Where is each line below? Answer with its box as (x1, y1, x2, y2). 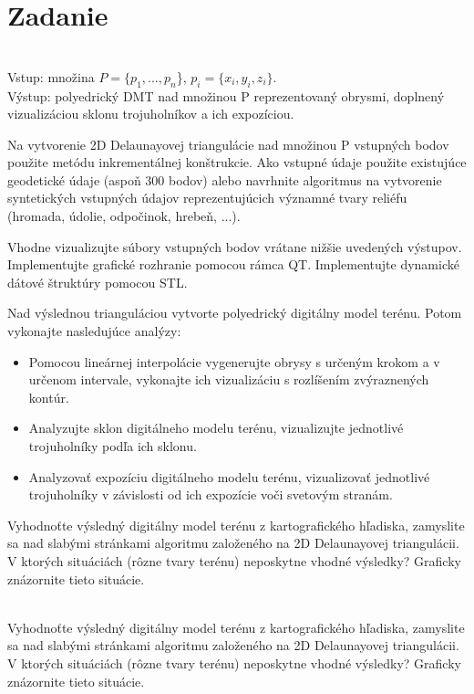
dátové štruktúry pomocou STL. (7, 272, 188, 291)
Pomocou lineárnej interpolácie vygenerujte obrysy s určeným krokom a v (28, 352, 440, 371)
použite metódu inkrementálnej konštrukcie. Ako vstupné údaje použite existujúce (7, 152, 467, 172)
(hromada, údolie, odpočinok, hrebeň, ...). (7, 206, 241, 226)
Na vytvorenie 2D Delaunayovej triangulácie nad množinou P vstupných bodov (7, 134, 449, 153)
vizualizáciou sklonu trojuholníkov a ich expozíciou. (7, 104, 294, 123)
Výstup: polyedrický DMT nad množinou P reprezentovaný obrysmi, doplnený (7, 86, 445, 105)
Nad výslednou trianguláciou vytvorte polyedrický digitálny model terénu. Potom (7, 303, 462, 322)
